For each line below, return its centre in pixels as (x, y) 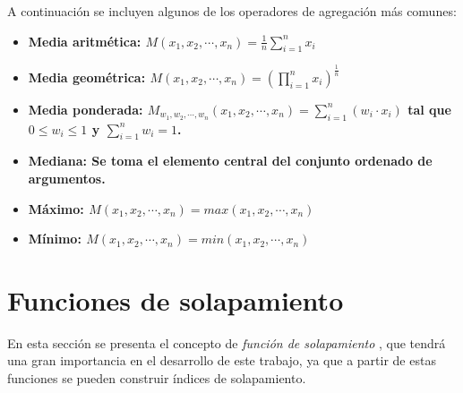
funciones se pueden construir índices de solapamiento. (157, 378)
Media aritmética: (85, 41)
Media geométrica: (87, 77)
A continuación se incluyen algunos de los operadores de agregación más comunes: (232, 11)
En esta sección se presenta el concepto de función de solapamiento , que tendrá (227, 342)
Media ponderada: (86, 109)
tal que (429, 109)
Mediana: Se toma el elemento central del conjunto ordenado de (230, 161)
